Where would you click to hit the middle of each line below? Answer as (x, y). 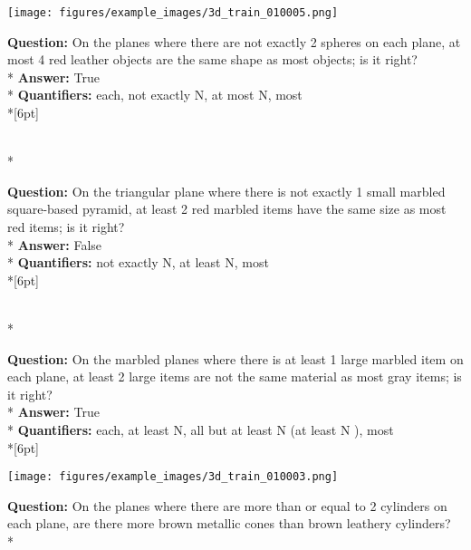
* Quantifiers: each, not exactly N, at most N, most (155, 95)
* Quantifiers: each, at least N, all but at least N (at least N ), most (201, 429)
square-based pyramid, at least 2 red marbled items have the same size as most (227, 209)
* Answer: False (55, 244)
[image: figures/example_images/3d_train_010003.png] (173, 477)
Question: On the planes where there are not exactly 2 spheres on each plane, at (234, 41)
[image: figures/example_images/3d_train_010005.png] (173, 13)
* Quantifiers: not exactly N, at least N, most (138, 262)
